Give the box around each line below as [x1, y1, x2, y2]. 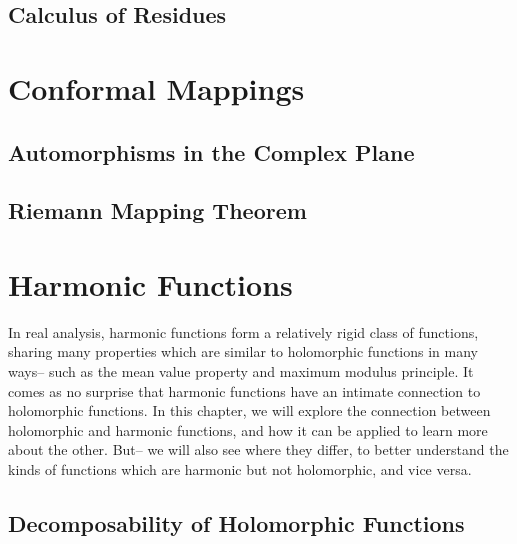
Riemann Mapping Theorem [8, 195, 307, 226]
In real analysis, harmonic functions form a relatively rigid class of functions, [8, 321, 479, 342]
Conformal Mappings [8, 67, 305, 108]
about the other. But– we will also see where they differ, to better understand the [8, 439, 509, 460]
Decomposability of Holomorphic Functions [8, 507, 465, 538]
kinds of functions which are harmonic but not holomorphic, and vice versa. [8, 459, 472, 479]
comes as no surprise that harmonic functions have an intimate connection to [8, 380, 481, 401]
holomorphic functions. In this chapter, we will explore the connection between [8, 400, 491, 421]
